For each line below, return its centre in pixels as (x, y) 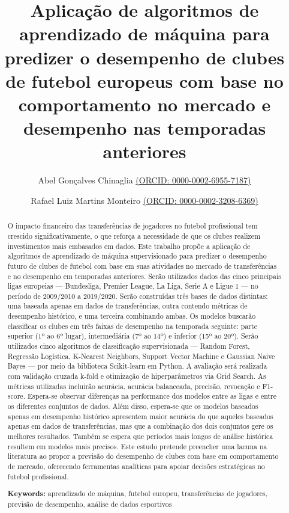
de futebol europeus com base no (144, 80)
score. (16, 396)
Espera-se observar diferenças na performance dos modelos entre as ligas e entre (152, 396)
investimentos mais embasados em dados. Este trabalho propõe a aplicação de (129, 246)
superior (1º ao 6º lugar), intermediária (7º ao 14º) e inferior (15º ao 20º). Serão (133, 336)
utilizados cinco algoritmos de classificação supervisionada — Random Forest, (129, 346)
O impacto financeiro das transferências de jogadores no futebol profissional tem (133, 226)
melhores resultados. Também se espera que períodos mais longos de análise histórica (140, 436)
